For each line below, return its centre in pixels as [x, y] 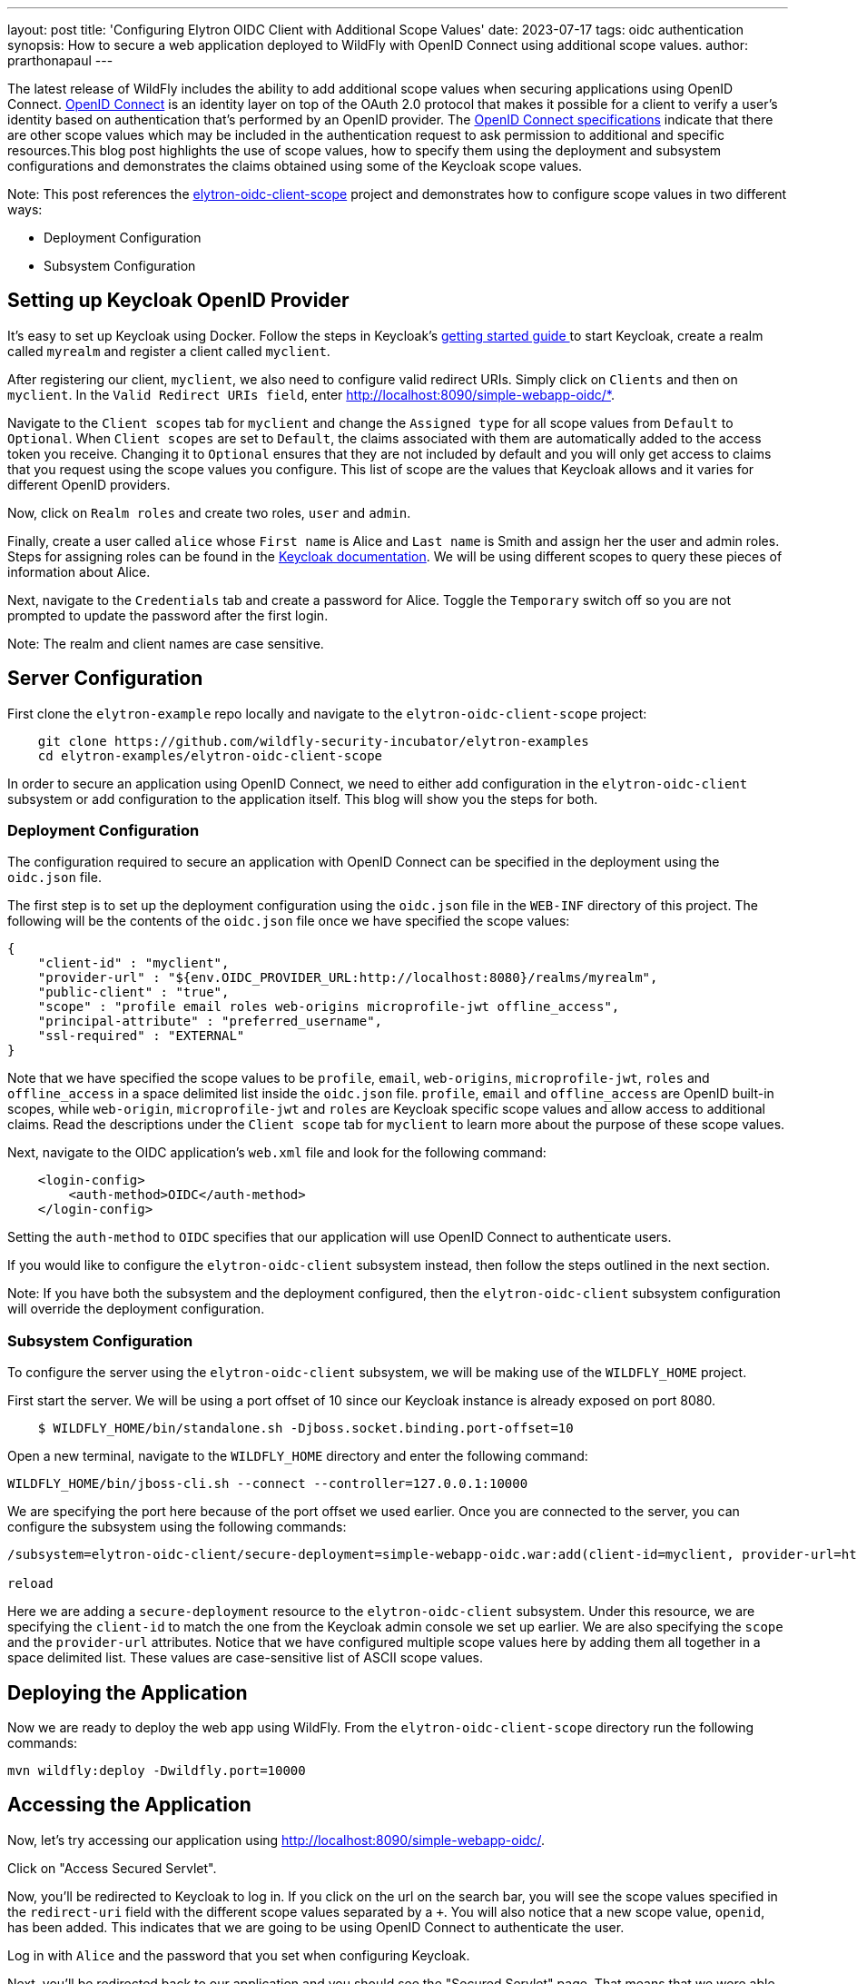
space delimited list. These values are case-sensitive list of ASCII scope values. [246, 1658]
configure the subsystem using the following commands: [177, 1527]
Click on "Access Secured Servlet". [112, 1868]
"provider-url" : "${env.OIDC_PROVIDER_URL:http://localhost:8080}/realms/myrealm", [348, 978]
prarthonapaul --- [60, 60]
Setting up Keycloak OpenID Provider [178, 301]
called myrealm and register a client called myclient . [169, 351]
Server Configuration [105, 679]
